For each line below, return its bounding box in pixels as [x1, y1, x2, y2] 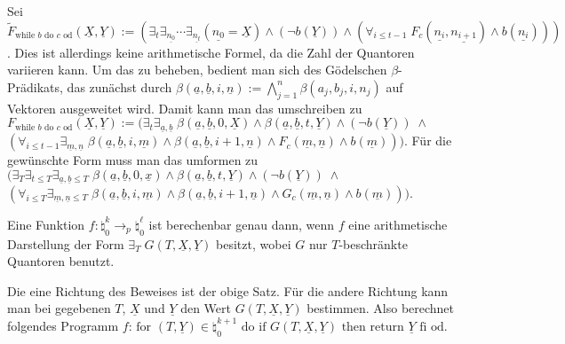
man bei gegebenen [7, 299, 111, 317]
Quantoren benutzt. [7, 252, 115, 270]
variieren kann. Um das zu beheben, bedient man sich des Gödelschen [7, 60, 387, 79]
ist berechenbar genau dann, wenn [148, 215, 335, 233]
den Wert [180, 299, 231, 317]
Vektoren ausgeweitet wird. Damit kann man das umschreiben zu [7, 98, 362, 117]
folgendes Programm [7, 316, 119, 334]
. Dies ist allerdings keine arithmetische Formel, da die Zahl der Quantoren [7, 43, 415, 61]
